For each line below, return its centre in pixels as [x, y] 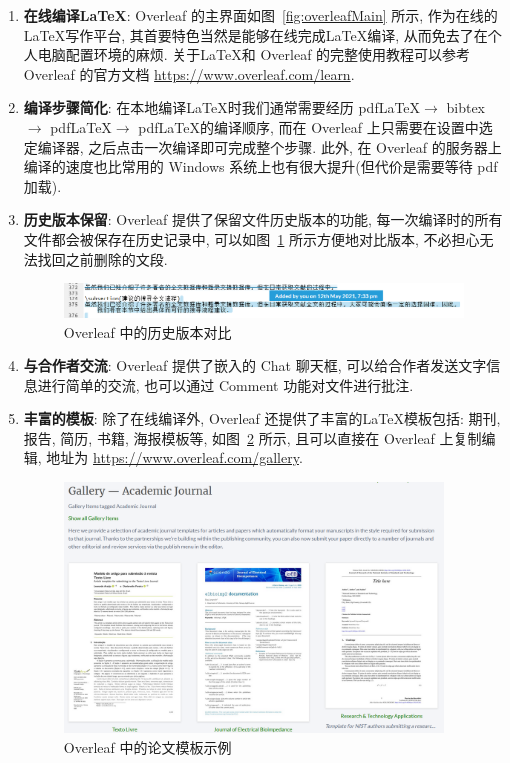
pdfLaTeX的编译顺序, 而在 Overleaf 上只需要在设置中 [308, 126]
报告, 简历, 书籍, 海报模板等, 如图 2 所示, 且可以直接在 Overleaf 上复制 [252, 437]
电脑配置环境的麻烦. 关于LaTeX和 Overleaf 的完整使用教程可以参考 [254, 54]
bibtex [466, 107]
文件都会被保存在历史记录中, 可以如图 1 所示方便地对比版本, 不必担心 [251, 238]
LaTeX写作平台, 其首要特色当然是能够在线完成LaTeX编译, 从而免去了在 [255, 34]
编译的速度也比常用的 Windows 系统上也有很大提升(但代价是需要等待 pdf [260, 166]
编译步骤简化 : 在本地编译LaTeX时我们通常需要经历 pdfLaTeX [222, 107]
